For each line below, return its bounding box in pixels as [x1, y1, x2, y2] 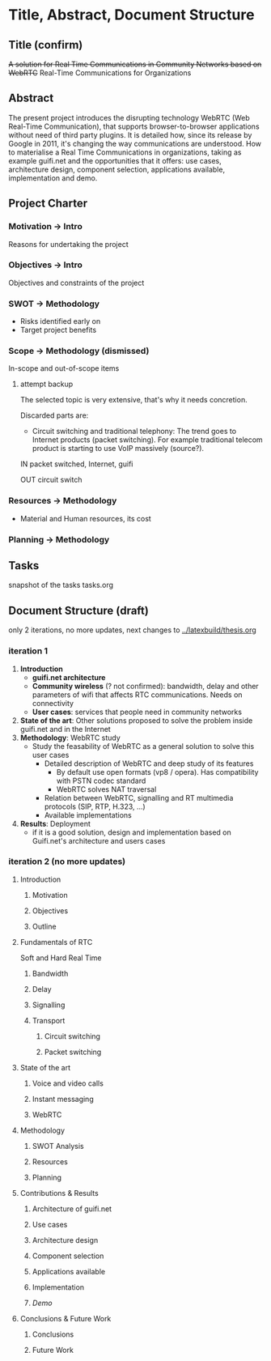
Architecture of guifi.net [32, 1204, 112, 1214]
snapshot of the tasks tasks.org [8, 581, 114, 590]
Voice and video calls [32, 1078, 104, 1088]
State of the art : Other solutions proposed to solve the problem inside [19, 715, 253, 725]
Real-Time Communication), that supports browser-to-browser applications [8, 121, 260, 131]
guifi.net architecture [32, 672, 106, 682]
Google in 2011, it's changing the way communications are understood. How [8, 138, 261, 148]
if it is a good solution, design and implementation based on [32, 827, 232, 837]
